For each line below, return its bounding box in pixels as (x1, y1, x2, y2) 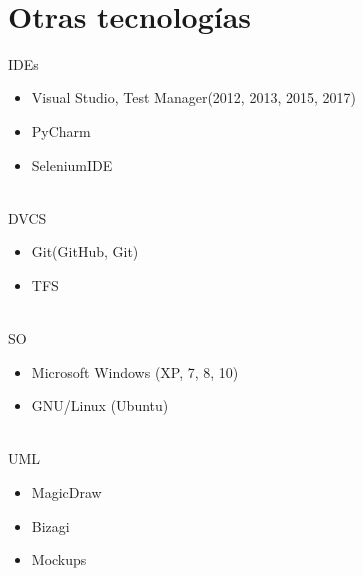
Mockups (31, 549, 87, 570)
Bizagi (31, 515, 70, 536)
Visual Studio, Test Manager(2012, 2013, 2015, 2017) (31, 87, 356, 108)
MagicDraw (31, 482, 102, 503)
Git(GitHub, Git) (31, 241, 139, 262)
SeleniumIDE (31, 154, 113, 175)
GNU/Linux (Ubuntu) (31, 395, 169, 416)
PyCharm (31, 120, 91, 141)
